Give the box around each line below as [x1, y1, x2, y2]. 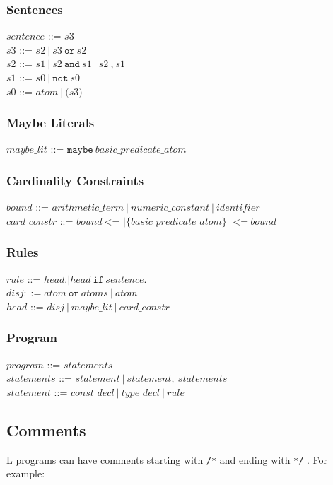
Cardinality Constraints [6, 171, 144, 189]
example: [6, 466, 45, 481]
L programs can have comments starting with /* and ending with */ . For [6, 452, 328, 467]
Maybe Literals [6, 114, 95, 132]
